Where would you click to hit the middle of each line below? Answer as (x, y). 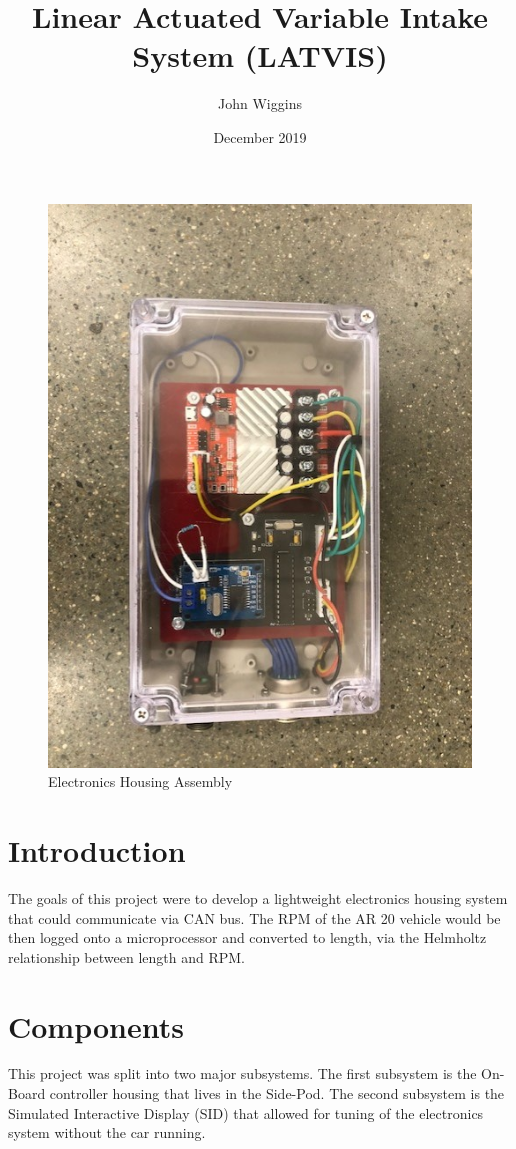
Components (96, 1025)
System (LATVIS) (260, 55)
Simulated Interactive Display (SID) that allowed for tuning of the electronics (246, 1112)
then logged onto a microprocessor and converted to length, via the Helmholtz (247, 937)
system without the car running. (107, 1132)
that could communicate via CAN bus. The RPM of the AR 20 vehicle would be (254, 917)
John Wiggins (260, 103)
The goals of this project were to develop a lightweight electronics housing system (258, 897)
